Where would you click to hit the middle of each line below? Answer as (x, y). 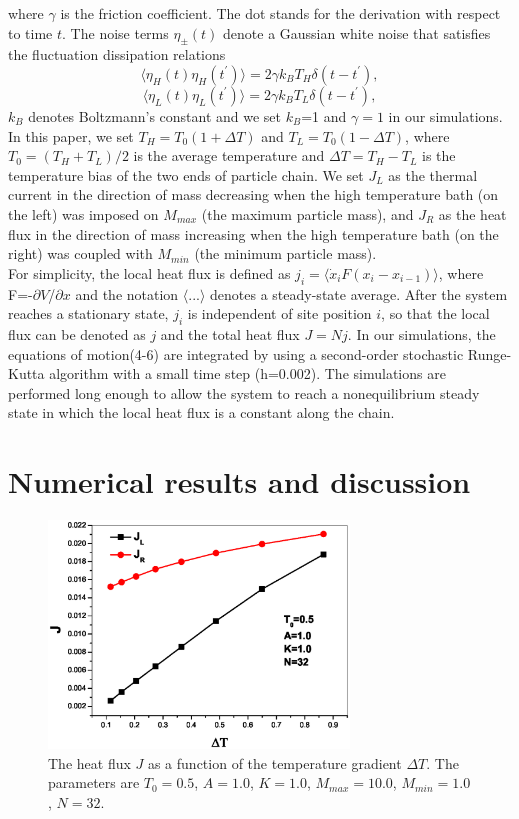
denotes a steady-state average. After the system (359, 293)
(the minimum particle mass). (285, 253)
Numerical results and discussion (239, 481)
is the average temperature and (229, 155)
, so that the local (435, 313)
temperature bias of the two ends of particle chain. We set (186, 174)
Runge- (489, 353)
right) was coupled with (80, 253)
